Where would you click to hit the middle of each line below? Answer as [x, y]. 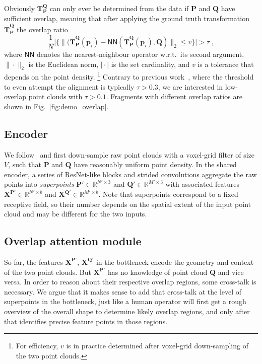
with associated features [203, 184]
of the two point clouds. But [48, 272]
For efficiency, [37, 346]
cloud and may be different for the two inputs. [76, 214]
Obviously [20, 8]
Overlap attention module [73, 241]
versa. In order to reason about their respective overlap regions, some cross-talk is [130, 282]
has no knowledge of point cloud [157, 272]
